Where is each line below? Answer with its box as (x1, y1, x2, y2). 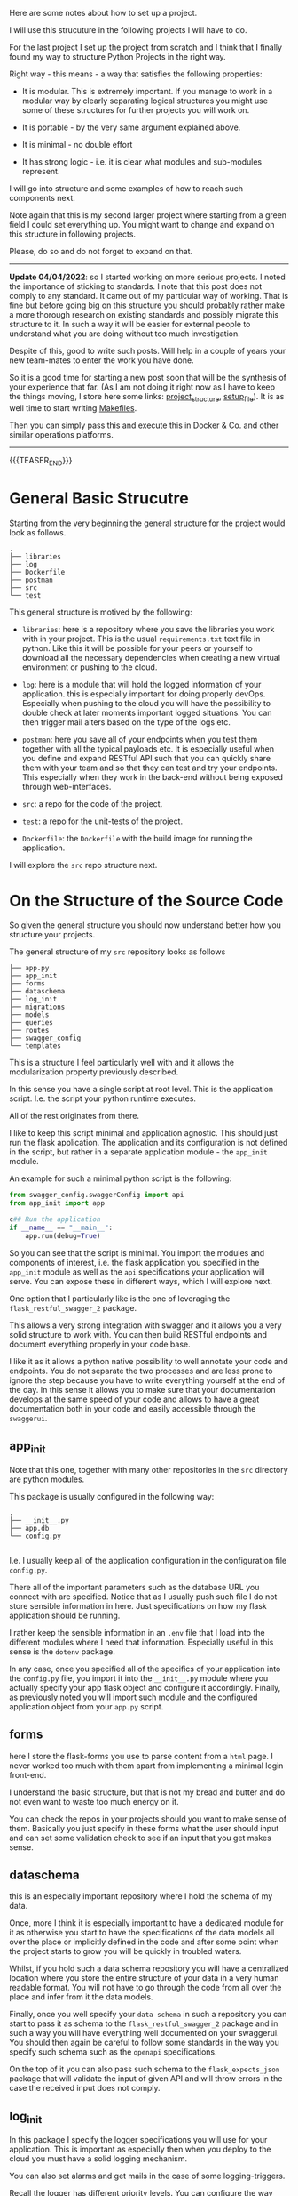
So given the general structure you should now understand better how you (9, 920, 282, 930)
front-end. (9, 1769, 47, 1780)
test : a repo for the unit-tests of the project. (21, 816, 184, 826)
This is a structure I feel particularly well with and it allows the (9, 1058, 235, 1068)
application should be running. (9, 1610, 121, 1621)
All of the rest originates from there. (9, 1111, 140, 1122)
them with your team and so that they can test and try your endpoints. (21, 762, 278, 773)
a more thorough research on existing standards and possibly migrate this (9, 310, 279, 319)
